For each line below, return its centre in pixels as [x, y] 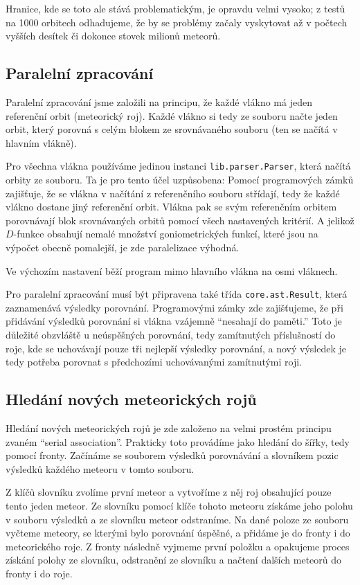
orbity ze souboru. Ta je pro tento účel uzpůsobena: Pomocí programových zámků [180, 180]
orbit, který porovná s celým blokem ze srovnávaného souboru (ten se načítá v [172, 129]
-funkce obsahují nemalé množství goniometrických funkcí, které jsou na [166, 234]
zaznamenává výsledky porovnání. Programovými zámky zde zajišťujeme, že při [174, 307]
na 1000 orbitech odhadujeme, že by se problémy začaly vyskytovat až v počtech [177, 22]
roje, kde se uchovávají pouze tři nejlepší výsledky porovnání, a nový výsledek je [176, 348]
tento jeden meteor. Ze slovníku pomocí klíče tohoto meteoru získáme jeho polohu [179, 505]
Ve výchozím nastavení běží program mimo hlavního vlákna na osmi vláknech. [172, 270]
